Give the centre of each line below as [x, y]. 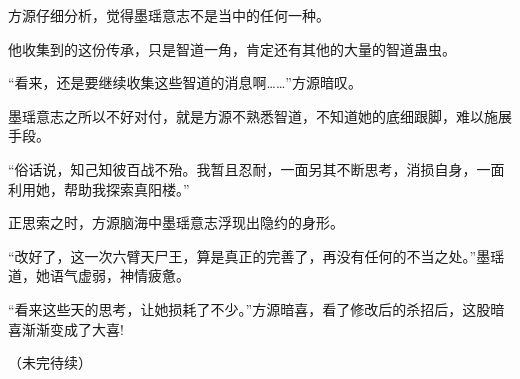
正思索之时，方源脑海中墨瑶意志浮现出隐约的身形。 [176, 222]
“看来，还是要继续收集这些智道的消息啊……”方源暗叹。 [185, 82]
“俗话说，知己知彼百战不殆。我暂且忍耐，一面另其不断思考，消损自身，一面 [256, 168]
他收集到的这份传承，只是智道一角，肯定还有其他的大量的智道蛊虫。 [232, 48]
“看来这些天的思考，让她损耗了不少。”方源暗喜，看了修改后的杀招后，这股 [249, 308]
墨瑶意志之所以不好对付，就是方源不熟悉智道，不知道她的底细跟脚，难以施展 [260, 115]
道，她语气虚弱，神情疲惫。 [99, 275]
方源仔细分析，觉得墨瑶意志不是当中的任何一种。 [169, 15]
